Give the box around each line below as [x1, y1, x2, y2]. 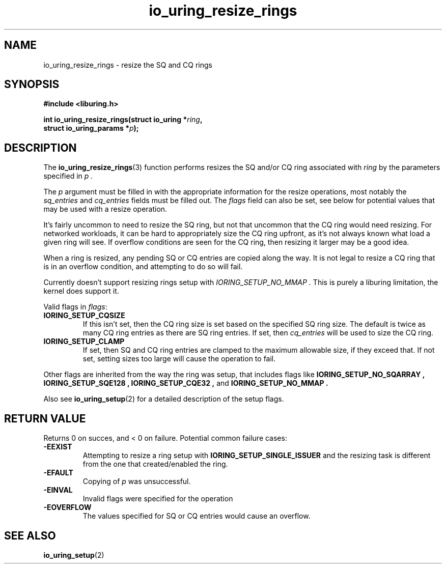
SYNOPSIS [4, 78, 60, 91]
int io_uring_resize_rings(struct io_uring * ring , [43, 115, 203, 124]
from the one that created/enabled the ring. [82, 460, 228, 469]
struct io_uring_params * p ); [43, 124, 139, 133]
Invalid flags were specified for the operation [82, 494, 233, 503]
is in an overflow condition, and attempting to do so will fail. [43, 262, 243, 271]
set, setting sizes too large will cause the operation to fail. [82, 354, 276, 363]
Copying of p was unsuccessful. [82, 477, 191, 486]
